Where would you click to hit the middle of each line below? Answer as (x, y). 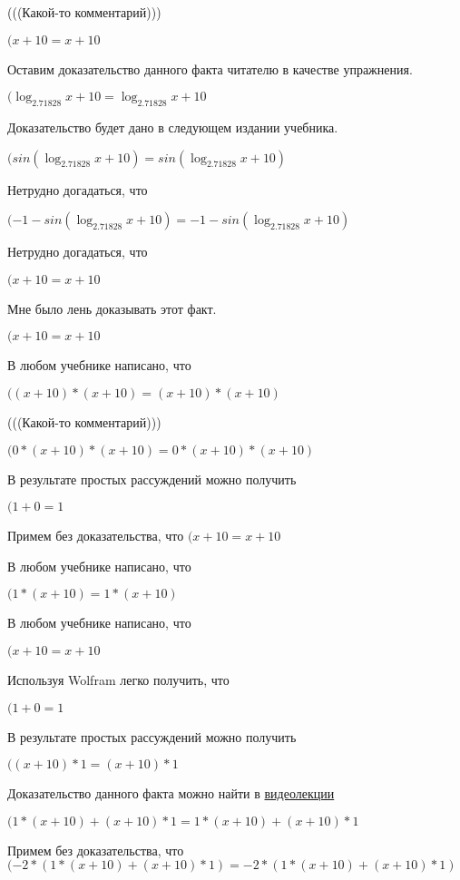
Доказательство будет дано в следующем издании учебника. (173, 127)
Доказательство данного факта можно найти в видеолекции (171, 793)
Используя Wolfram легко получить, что (118, 679)
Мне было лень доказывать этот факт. (112, 308)
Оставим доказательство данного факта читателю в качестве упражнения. (210, 68)
